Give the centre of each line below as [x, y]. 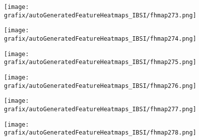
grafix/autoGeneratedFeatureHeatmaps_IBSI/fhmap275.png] [100, 62]
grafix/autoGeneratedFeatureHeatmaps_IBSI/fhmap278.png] [100, 133]
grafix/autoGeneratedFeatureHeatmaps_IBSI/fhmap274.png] [100, 38]
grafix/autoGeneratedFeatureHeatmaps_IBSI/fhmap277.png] [100, 109]
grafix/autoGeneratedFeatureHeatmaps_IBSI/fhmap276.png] [100, 86]
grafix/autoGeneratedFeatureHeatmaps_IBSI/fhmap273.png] [100, 15]
